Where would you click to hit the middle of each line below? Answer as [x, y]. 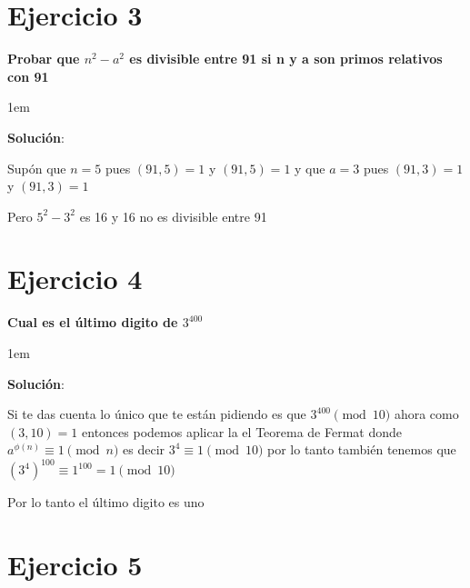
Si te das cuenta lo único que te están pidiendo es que [157, 414]
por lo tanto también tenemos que [362, 449]
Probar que [44, 59]
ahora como [426, 414]
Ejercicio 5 [75, 565]
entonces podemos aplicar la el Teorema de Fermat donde [242, 431]
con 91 [28, 76]
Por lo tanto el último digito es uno [106, 502]
